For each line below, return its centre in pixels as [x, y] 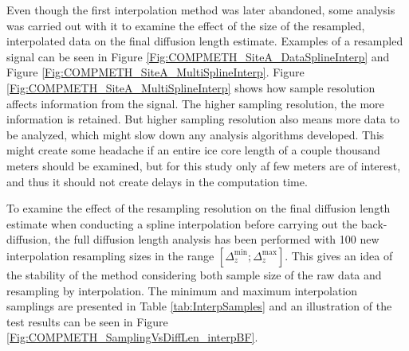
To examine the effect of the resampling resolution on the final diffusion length [199, 208]
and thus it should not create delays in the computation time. [157, 181]
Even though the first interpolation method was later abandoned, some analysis [201, 10]
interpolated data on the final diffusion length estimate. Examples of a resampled [205, 41]
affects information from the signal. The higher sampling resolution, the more [195, 103]
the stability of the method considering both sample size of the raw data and [194, 274]
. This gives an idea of [339, 255]
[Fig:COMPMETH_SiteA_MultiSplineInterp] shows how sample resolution [191, 87]
